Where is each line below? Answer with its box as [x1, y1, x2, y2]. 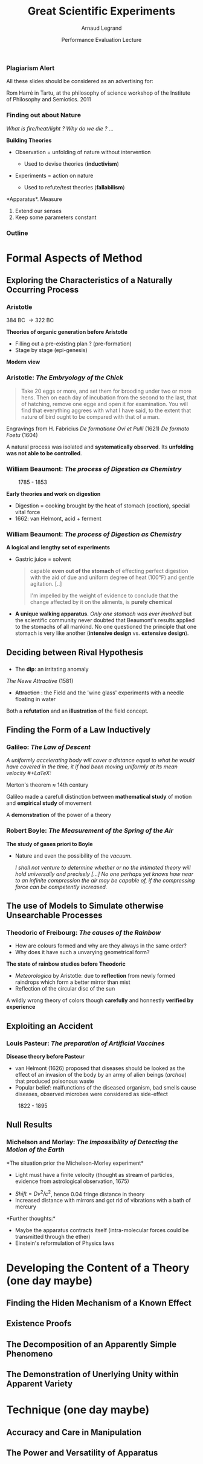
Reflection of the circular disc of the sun [14, 985, 115, 992]
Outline [6, 229, 28, 237]
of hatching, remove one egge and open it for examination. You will [21, 400, 188, 407]
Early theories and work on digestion [6, 490, 101, 497]
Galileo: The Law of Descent [6, 742, 91, 751]
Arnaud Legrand [81, 24, 122, 32]
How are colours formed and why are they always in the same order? [14, 942, 187, 949]
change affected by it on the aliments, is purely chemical [30, 598, 173, 606]
